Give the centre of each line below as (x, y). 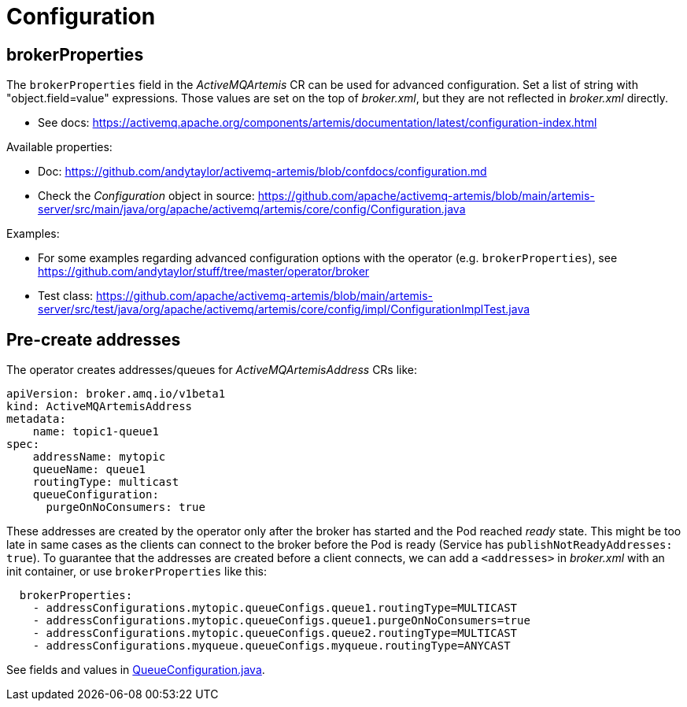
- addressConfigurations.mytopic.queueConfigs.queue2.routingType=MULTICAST (275, 633)
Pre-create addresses (94, 339)
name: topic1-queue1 (96, 432)
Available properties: (59, 147)
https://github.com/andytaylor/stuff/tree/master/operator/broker (204, 272)
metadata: (36, 419)
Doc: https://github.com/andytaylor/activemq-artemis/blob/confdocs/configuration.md (262, 172)
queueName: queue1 (89, 470)
